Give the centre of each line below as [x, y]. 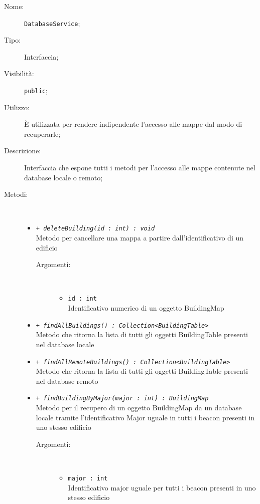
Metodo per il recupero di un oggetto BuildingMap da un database [139, 408]
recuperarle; [42, 134]
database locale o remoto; [63, 177]
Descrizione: [23, 151]
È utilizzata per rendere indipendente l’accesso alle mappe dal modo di [133, 124]
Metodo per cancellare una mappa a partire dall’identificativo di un [140, 238]
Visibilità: [19, 73]
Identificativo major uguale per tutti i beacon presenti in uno [162, 487]
